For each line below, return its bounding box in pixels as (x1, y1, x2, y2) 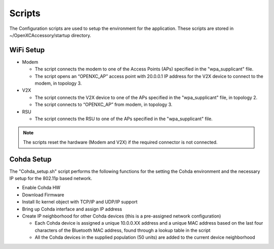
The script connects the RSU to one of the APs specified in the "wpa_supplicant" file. (35, 116, 213, 122)
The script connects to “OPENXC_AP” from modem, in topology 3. (35, 101, 173, 108)
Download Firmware (22, 192, 64, 198)
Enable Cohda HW (22, 185, 61, 191)
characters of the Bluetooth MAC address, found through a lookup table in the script (35, 227, 211, 233)
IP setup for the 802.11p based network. (9, 175, 92, 182)
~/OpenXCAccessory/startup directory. (9, 32, 91, 38)
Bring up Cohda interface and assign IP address (22, 206, 122, 212)
